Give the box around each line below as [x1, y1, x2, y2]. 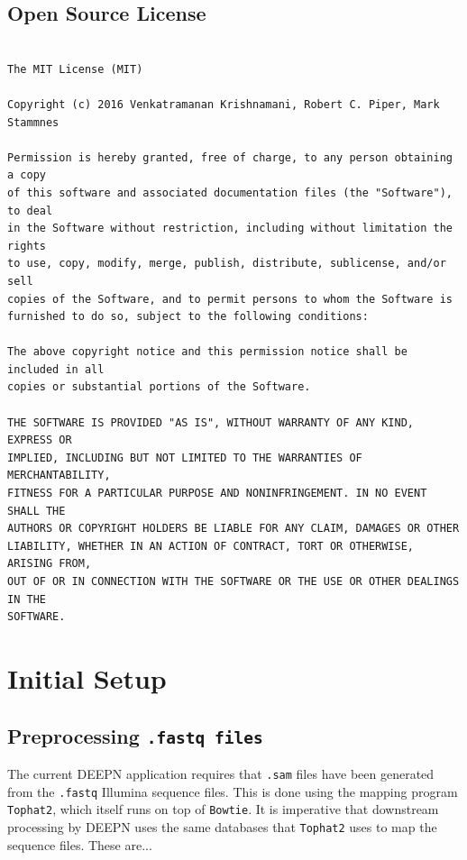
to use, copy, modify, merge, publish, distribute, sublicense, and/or [7, 257, 446, 270]
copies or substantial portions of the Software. [7, 380, 311, 394]
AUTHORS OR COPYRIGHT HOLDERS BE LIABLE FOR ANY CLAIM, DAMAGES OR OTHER [7, 522, 460, 535]
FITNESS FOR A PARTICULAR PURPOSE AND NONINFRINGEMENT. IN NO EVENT [7, 487, 427, 500]
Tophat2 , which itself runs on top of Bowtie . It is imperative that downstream [7, 800, 439, 819]
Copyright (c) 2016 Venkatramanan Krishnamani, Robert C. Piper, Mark [7, 97, 440, 111]
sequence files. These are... [7, 835, 152, 854]
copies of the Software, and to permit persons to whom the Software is [7, 292, 453, 306]
